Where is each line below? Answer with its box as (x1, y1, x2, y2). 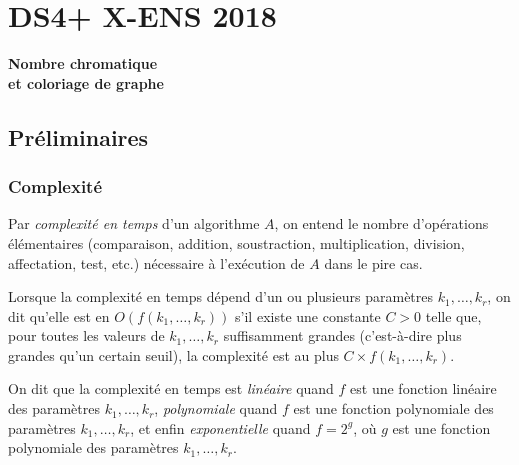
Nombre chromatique (8, 53, 158, 74)
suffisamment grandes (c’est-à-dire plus (223, 325, 462, 346)
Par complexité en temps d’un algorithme (8, 213, 260, 234)
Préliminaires (8, 121, 149, 152)
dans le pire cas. (324, 252, 423, 273)
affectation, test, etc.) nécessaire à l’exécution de (8, 252, 305, 273)
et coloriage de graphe (8, 72, 164, 93)
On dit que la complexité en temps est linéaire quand (8, 378, 334, 399)
